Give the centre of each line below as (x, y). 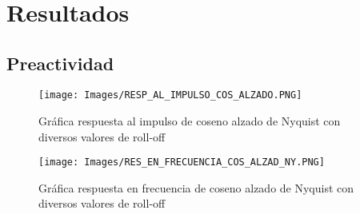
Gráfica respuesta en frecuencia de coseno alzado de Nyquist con (196, 187)
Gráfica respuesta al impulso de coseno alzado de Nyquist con (190, 121)
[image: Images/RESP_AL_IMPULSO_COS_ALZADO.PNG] (170, 95)
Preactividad (60, 63)
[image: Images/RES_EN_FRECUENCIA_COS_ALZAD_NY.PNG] (182, 162)
